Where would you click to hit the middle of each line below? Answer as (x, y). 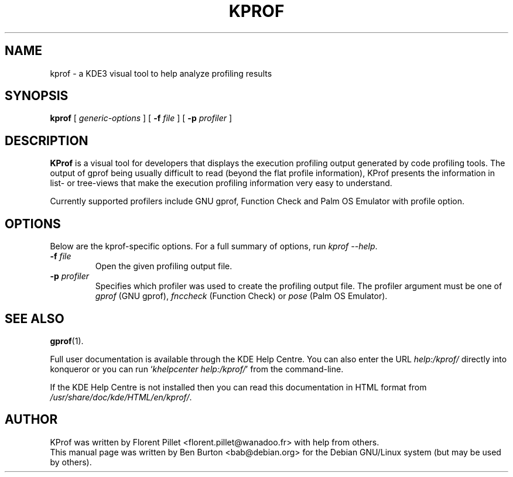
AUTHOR (31, 420)
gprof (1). (67, 341)
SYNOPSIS (37, 96)
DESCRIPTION (47, 140)
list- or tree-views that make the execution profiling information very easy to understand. (221, 183)
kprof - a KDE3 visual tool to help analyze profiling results (161, 73)
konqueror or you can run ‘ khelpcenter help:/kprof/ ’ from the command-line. (197, 369)
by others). (71, 462)
